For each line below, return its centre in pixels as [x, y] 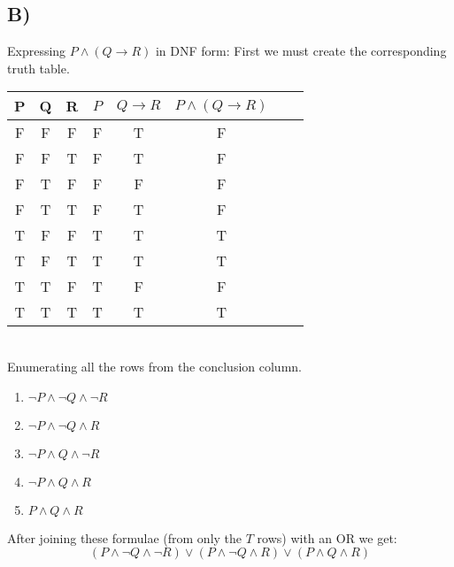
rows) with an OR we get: [327, 537]
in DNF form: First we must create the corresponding [301, 51]
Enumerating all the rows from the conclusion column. [154, 366]
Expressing [37, 51]
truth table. [38, 68]
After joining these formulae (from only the [125, 537]
